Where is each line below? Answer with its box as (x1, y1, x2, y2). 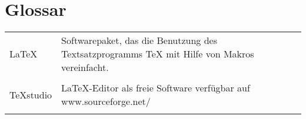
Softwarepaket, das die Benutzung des (61, 33, 217, 47)
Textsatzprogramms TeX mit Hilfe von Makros (61, 47, 254, 61)
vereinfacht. (61, 60, 109, 74)
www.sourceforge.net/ (61, 94, 151, 108)
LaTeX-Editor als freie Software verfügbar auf (61, 81, 250, 95)
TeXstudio (9, 87, 52, 101)
